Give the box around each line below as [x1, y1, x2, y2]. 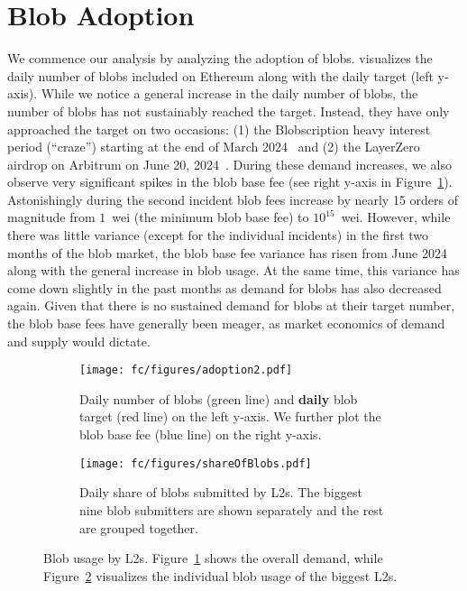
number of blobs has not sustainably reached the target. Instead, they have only [7, 101, 450, 120]
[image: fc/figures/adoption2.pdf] [79, 364, 293, 377]
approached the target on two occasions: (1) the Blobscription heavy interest [7, 119, 431, 138]
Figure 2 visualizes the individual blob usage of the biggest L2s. [43, 566, 398, 585]
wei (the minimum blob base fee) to [112, 208, 309, 226]
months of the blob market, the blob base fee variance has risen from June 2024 [7, 243, 447, 262]
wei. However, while [341, 208, 451, 226]
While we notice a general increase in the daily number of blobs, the [41, 84, 418, 103]
